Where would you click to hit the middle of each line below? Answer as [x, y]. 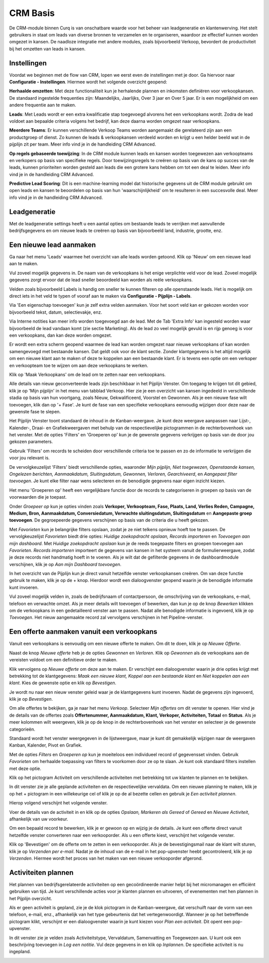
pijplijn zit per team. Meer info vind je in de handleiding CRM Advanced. [83, 144]
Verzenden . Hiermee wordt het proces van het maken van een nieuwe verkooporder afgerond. [106, 858]
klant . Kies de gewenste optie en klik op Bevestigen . [63, 683]
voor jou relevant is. [29, 458]
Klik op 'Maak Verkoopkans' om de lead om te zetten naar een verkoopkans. [88, 375]
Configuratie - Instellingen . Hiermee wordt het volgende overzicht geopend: [88, 82]
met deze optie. [25, 769]
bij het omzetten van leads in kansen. [47, 49]
